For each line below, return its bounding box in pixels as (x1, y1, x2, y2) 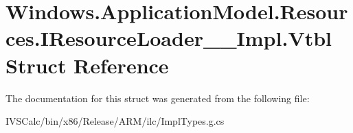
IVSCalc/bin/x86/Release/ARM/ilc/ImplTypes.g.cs (5, 114, 225, 128)
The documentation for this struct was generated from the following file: (5, 90, 310, 105)
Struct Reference (5, 51, 169, 79)
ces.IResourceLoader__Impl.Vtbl (5, 24, 332, 52)
